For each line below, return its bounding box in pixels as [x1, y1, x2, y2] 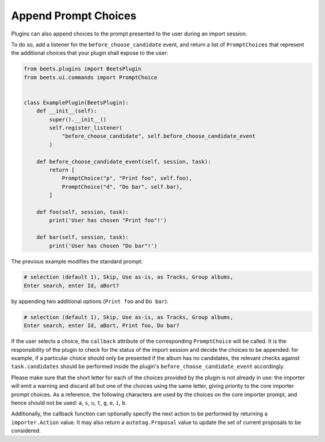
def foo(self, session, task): [36, 208, 129, 215]
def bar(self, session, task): [36, 234, 129, 241]
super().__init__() [49, 116, 107, 123]
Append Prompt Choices [11, 9, 137, 22]
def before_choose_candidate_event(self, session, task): [36, 158, 211, 165]
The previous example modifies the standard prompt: [11, 257, 143, 265]
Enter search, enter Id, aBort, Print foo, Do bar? [23, 322, 180, 329]
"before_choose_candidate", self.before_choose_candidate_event [61, 133, 256, 140]
